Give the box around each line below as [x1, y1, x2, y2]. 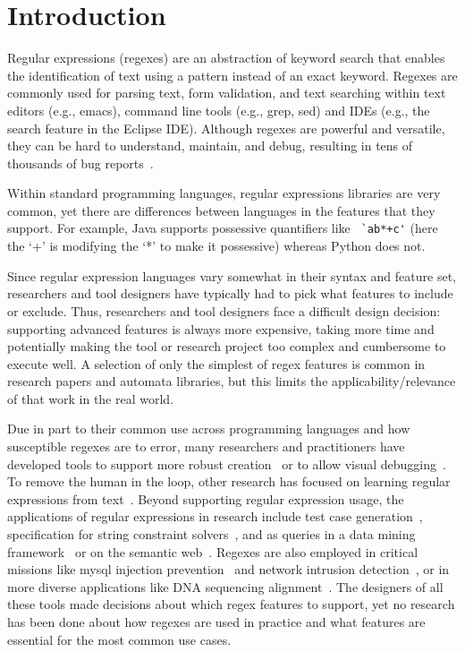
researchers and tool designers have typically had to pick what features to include [7, 284, 453, 303]
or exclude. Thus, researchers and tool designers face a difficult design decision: [7, 301, 441, 320]
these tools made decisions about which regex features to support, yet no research [7, 595, 455, 613]
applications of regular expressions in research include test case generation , [7, 507, 423, 526]
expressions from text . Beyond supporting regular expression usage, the [7, 489, 404, 508]
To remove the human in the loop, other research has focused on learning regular [7, 472, 451, 491]
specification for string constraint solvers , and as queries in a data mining [7, 525, 416, 544]
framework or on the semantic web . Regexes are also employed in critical [7, 542, 418, 561]
